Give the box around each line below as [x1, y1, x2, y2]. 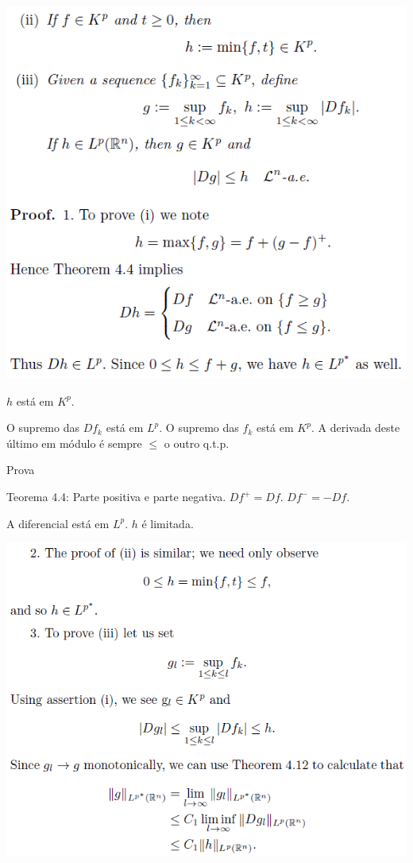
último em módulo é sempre [6, 434, 142, 451]
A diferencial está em [6, 515, 110, 531]
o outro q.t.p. [164, 434, 230, 451]
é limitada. [141, 515, 194, 531]
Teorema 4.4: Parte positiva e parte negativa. [6, 488, 226, 505]
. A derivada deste [311, 419, 400, 436]
